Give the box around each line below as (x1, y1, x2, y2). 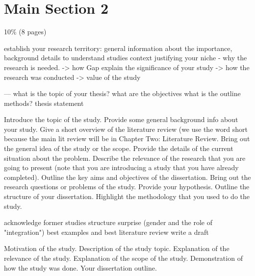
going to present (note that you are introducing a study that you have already (4, 162, 239, 173)
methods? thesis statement (4, 98, 84, 108)
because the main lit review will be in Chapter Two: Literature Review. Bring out (4, 133, 250, 144)
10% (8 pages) (4, 26, 47, 37)
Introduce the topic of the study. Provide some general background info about (4, 114, 238, 125)
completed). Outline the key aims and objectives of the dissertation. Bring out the (4, 172, 251, 182)
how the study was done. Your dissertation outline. (4, 262, 157, 273)
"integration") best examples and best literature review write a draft (4, 226, 209, 237)
